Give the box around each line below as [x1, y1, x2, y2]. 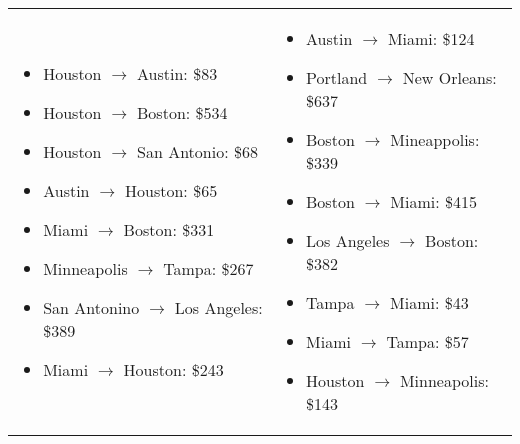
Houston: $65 [125, 178, 218, 202]
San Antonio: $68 [137, 139, 258, 163]
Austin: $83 [137, 61, 218, 85]
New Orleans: [402, 66, 497, 89]
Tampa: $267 [163, 256, 254, 280]
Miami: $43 [390, 291, 469, 314]
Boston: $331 [123, 217, 215, 241]
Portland [306, 66, 368, 89]
